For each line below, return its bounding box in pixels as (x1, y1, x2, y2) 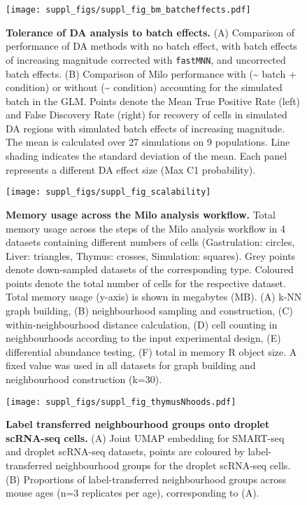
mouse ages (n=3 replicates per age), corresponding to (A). (6, 485, 259, 500)
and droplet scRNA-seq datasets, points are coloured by (6, 444, 245, 459)
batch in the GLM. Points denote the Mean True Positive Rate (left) (6, 93, 301, 108)
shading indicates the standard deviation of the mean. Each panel (6, 148, 287, 163)
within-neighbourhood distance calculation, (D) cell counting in (6, 317, 278, 331)
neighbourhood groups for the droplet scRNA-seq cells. (55, 458, 291, 473)
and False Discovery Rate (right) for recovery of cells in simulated (6, 107, 287, 122)
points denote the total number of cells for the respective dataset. (6, 275, 286, 290)
